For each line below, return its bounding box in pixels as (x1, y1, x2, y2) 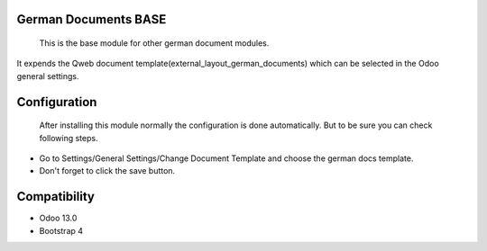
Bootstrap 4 (39, 225, 84, 236)
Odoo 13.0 (39, 212, 78, 224)
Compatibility (16, 189, 95, 204)
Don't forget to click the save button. (39, 166, 176, 176)
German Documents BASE (16, 12, 167, 27)
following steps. (39, 132, 98, 143)
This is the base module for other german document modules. (39, 38, 270, 49)
